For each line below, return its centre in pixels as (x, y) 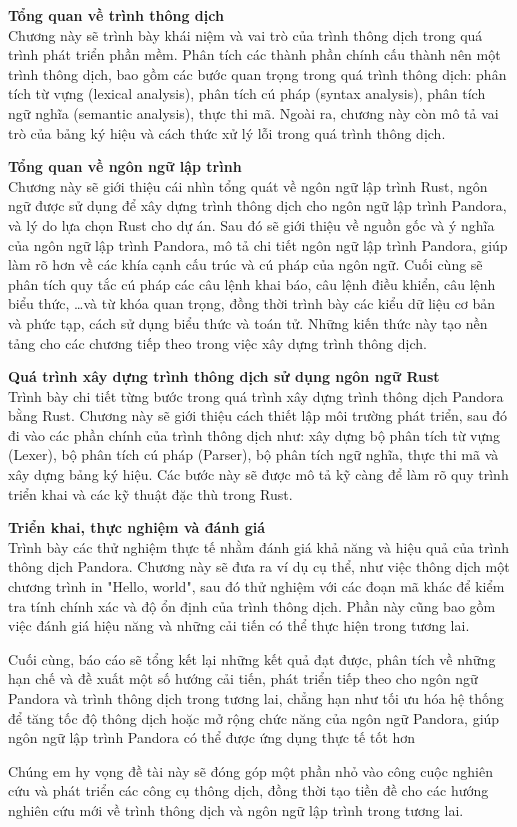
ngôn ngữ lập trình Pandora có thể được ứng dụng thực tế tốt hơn (212, 737)
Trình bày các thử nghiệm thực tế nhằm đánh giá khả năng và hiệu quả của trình (259, 546)
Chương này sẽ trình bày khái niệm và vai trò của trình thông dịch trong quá (245, 34)
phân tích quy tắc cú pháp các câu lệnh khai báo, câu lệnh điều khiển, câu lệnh (252, 283)
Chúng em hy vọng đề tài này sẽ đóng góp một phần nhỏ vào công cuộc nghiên (251, 770)
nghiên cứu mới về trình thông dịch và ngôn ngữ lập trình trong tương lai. (236, 809)
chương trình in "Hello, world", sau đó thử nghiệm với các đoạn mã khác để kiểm (256, 586)
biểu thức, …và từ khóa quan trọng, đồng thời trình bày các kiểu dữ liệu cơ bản (252, 303)
